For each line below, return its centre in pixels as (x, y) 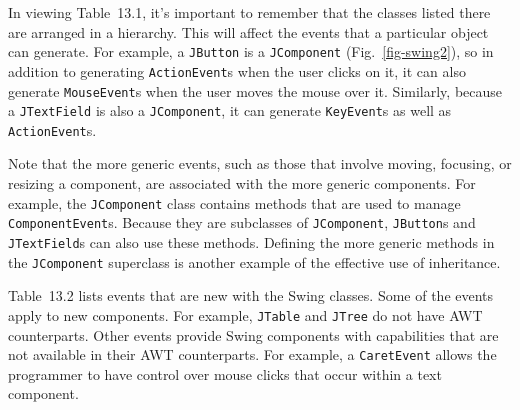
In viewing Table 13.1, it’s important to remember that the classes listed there (249, 12)
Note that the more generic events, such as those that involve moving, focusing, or (260, 163)
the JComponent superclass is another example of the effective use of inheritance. (254, 261)
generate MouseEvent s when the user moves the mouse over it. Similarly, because (255, 90)
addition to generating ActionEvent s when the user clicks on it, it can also (237, 70)
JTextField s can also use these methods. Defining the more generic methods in (251, 241)
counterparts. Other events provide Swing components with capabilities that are (253, 334)
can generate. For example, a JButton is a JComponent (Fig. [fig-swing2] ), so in (251, 51)
